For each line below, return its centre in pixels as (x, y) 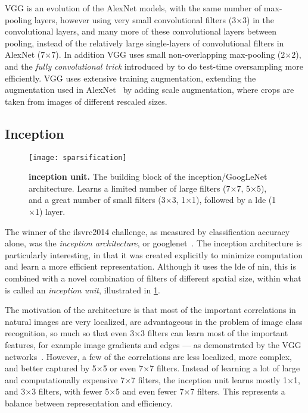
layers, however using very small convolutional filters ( (133, 19)
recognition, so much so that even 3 (70, 333)
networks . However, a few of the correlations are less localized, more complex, (148, 356)
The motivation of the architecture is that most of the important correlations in (150, 310)
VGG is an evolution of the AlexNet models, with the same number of (133, 8)
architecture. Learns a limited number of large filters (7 (130, 188)
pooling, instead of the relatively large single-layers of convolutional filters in (144, 43)
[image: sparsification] (78, 157)
